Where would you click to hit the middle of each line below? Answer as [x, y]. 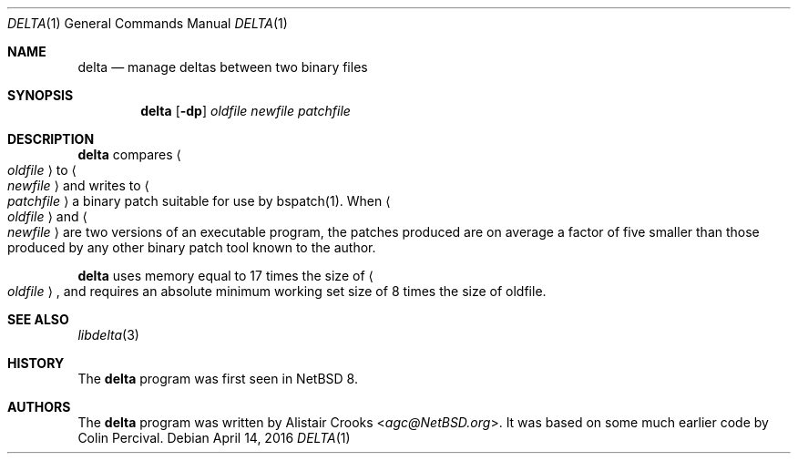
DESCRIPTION [51, 139]
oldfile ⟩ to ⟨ [42, 170]
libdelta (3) [108, 335]
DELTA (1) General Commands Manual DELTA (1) [148, 23]
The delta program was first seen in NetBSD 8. [218, 379]
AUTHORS [39, 407]
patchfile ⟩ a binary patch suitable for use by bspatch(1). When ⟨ [199, 201]
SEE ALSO [38, 319]
